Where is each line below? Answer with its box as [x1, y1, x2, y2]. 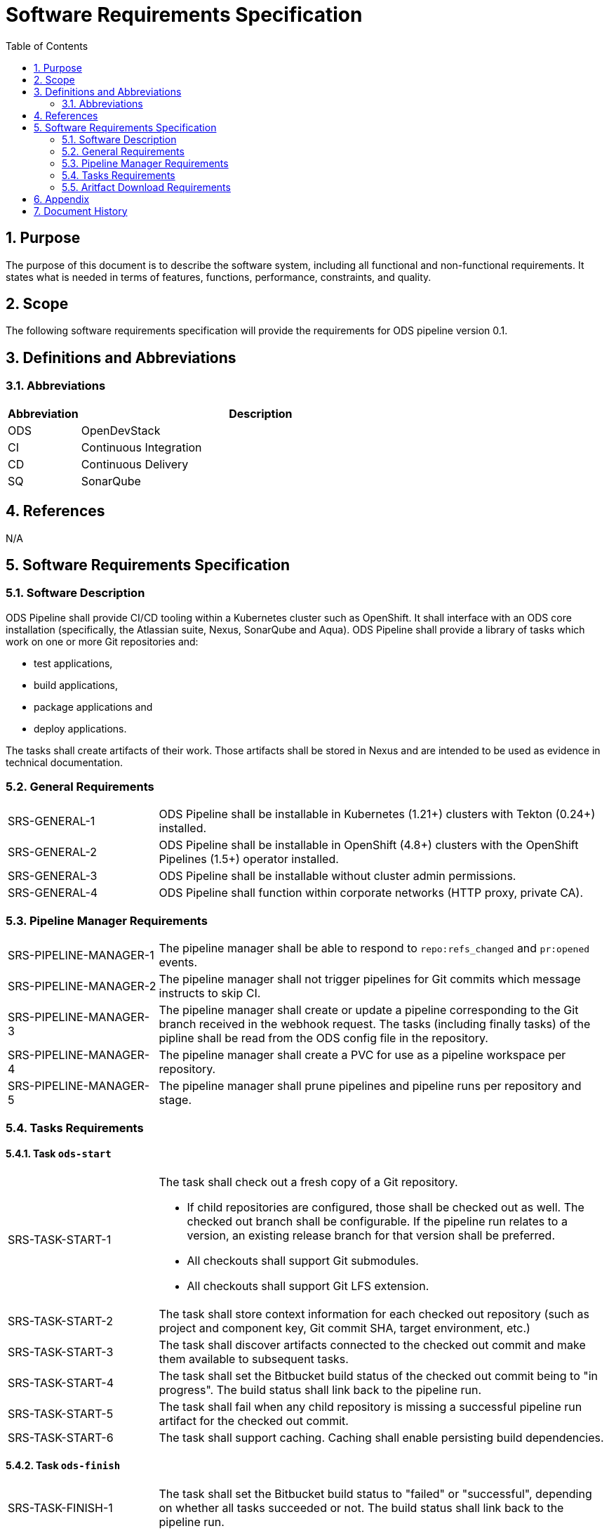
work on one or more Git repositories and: [6, 635, 199, 648]
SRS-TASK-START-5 [8, 1406, 114, 1421]
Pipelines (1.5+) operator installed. [159, 852, 339, 867]
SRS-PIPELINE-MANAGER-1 [8, 948, 154, 963]
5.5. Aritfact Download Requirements [62, 180, 231, 193]
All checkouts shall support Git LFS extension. [187, 1278, 429, 1293]
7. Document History [34, 204, 128, 217]
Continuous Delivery [81, 456, 189, 471]
